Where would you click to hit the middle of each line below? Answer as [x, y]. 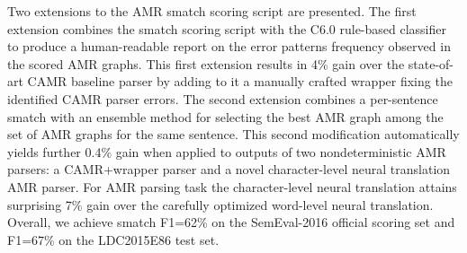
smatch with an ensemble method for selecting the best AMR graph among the [225, 116]
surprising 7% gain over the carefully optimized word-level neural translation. [220, 204]
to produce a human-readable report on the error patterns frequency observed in [229, 46]
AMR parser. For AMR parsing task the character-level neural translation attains [232, 186]
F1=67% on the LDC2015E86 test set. [113, 239]
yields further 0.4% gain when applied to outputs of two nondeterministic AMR [227, 151]
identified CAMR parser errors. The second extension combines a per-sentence [223, 98]
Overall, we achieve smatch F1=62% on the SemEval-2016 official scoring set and [231, 222]
